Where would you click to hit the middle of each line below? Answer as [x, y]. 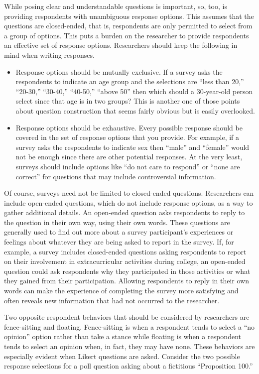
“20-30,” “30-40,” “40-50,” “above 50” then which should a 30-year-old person [134, 91]
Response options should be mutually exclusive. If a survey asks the [119, 71]
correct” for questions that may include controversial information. [116, 176]
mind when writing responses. [49, 55]
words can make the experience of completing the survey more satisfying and [121, 291]
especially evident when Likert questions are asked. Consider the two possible [122, 356]
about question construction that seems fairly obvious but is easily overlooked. [135, 110]
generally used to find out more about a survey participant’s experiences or [119, 232]
